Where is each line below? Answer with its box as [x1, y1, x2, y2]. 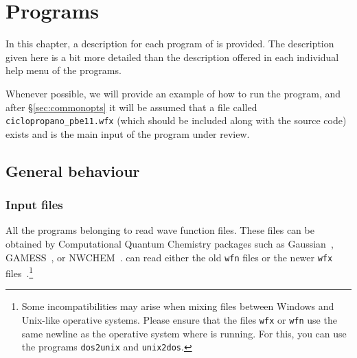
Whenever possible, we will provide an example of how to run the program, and [5, 86, 341, 100]
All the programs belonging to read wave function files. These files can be [5, 223, 314, 237]
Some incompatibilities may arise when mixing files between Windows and [21, 299, 334, 313]
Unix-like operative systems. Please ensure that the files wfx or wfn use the [21, 313, 337, 327]
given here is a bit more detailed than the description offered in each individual [5, 49, 339, 64]
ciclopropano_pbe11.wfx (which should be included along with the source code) [5, 113, 347, 128]
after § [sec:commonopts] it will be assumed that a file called [5, 99, 257, 114]
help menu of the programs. [5, 63, 122, 77]
